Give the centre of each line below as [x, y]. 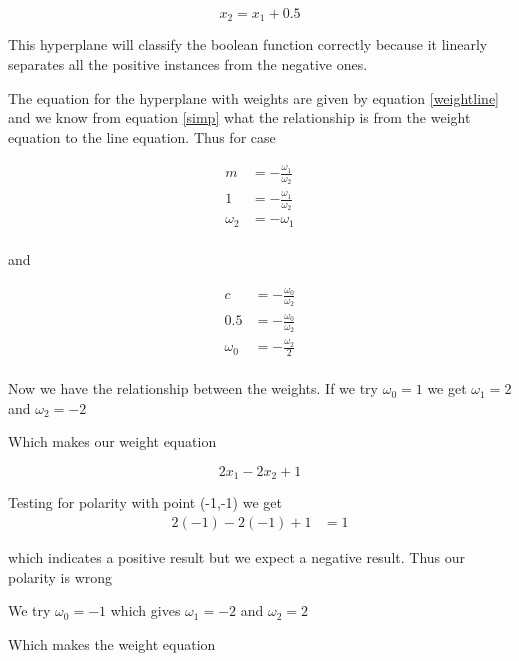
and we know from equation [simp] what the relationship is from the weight [239, 117]
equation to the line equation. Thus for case [142, 136]
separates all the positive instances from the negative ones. [188, 64]
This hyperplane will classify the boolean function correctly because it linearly [248, 44]
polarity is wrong [60, 576]
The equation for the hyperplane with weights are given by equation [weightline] [253, 97]
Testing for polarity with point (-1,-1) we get [145, 502]
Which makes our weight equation [112, 441]
